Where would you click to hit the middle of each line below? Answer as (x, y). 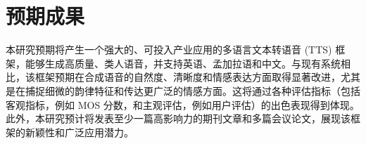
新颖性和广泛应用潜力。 (79, 132)
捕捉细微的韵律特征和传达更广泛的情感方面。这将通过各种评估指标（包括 (193, 90)
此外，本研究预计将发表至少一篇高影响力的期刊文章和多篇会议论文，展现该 (178, 118)
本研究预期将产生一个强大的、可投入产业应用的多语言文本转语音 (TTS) (169, 50)
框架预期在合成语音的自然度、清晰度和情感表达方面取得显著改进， (188, 77)
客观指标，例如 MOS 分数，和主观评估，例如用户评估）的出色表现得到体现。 (183, 104)
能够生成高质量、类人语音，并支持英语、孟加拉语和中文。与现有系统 (183, 63)
